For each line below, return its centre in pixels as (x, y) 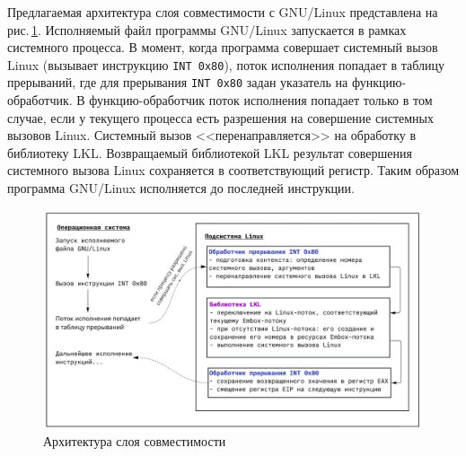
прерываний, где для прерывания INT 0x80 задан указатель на (178, 82)
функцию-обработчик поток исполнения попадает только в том (261, 100)
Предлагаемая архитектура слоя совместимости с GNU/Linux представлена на (223, 12)
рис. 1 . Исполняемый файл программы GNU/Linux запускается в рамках (207, 29)
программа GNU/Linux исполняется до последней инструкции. (181, 188)
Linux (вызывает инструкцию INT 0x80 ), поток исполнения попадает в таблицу (226, 64)
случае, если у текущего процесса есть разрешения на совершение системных (220, 117)
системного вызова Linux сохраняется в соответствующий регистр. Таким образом (233, 170)
